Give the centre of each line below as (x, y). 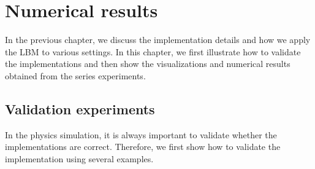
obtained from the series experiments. (75, 75)
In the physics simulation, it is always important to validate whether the (141, 134)
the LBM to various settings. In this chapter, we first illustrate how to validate (153, 51)
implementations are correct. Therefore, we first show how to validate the (143, 147)
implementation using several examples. (79, 158)
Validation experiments (80, 108)
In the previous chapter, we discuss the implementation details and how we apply (158, 40)
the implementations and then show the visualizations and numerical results (148, 64)
